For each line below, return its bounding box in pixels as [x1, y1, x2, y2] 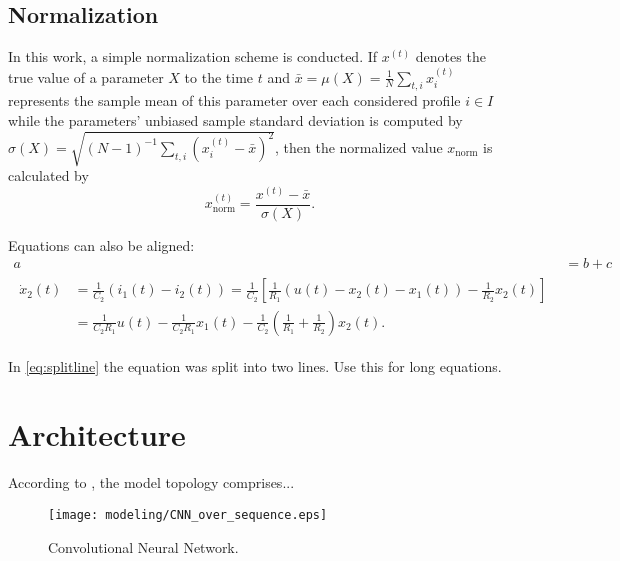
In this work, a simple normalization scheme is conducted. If [8, 46, 378, 67]
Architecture [8, 414, 186, 455]
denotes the [415, 46, 486, 67]
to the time [184, 66, 254, 87]
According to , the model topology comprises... [8, 472, 295, 493]
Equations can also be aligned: [8, 234, 195, 255]
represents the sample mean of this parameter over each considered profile [8, 90, 461, 111]
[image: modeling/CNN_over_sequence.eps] [48, 507, 328, 522]
